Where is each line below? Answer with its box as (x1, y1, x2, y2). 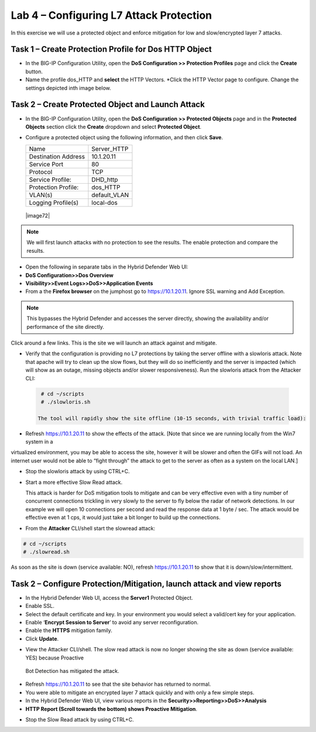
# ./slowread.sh (23, 548, 70, 555)
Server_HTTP (91, 145, 129, 153)
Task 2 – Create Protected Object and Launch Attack (11, 99, 205, 109)
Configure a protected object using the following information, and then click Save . (25, 134, 224, 141)
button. (25, 68, 43, 75)
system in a (25, 438, 53, 445)
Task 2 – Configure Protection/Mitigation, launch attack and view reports (11, 579, 282, 589)
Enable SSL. (25, 603, 55, 610)
